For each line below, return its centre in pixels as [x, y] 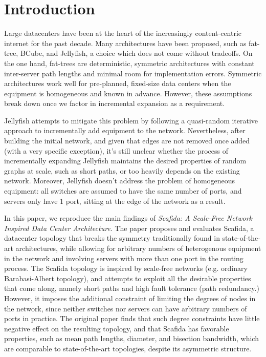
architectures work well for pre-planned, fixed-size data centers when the [118, 83]
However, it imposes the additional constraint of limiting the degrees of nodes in [130, 298]
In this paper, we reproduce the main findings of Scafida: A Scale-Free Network [128, 218]
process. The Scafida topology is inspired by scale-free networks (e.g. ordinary [126, 268]
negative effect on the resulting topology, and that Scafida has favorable [117, 328]
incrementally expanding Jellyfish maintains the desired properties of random [125, 161]
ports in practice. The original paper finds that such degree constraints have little [132, 318]
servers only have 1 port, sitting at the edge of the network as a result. [115, 201]
